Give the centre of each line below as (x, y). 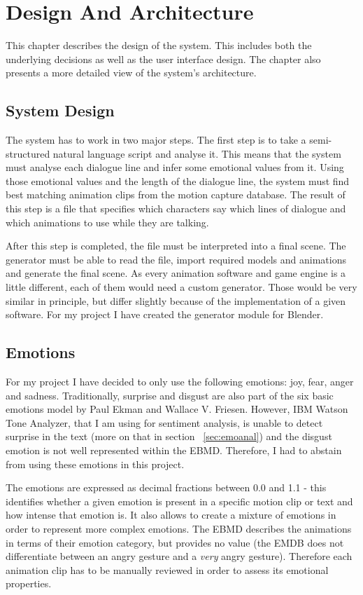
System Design (60, 110)
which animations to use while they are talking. (107, 222)
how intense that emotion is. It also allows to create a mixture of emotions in (171, 515)
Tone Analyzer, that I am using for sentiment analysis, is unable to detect (164, 422)
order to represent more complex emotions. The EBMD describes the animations (179, 528)
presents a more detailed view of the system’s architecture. (131, 73)
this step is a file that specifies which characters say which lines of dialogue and (176, 208)
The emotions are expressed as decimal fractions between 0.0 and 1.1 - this (166, 487)
